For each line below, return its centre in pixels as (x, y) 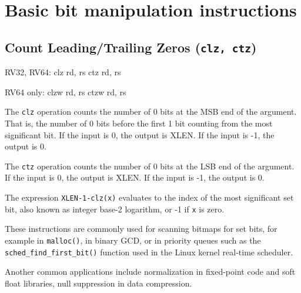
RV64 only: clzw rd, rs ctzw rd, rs (66, 91)
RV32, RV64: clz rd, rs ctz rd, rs (63, 72)
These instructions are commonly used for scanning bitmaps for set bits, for (141, 229)
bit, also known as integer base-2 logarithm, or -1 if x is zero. (115, 209)
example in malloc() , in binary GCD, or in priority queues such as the (133, 240)
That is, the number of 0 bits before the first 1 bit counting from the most (139, 123)
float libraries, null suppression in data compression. (98, 283)
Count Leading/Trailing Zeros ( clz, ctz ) (131, 47)
